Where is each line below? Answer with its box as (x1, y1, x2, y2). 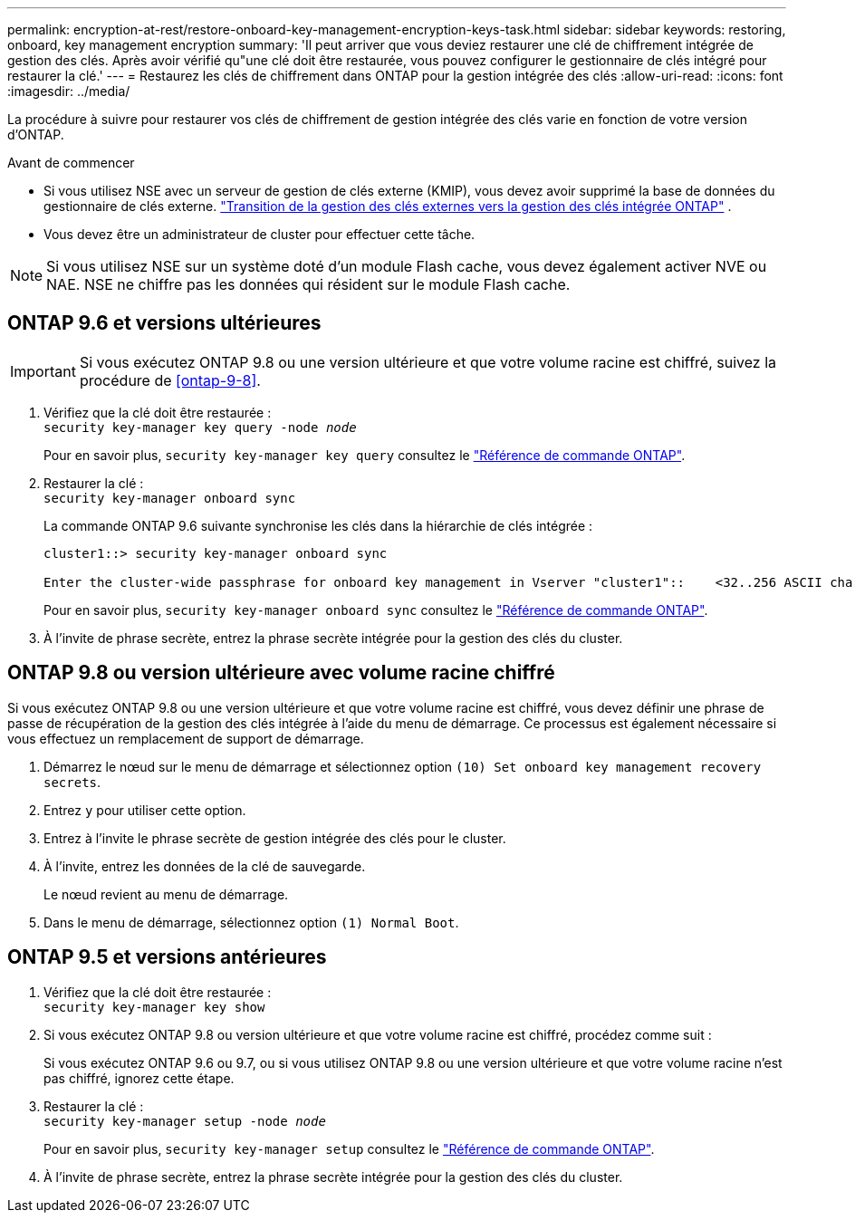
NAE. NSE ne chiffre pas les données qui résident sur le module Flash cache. (46, 275, 571, 293)
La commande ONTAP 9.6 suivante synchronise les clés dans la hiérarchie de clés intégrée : (43, 517, 593, 533)
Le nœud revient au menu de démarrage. (43, 886, 289, 902)
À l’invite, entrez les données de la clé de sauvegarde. (43, 858, 366, 874)
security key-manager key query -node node (43, 419, 357, 435)
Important (10, 361, 76, 380)
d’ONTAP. (7, 127, 64, 142)
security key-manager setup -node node (43, 1113, 326, 1129)
